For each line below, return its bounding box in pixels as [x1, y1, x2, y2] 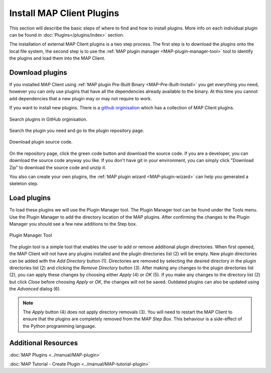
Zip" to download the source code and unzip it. [9, 164, 106, 170]
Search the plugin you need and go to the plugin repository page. [9, 127, 145, 133]
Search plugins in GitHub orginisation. [9, 116, 88, 122]
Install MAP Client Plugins [9, 8, 119, 19]
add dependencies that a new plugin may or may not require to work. [9, 95, 153, 101]
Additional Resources [9, 338, 78, 347]
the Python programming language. [23, 323, 96, 329]
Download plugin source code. [9, 139, 73, 145]
